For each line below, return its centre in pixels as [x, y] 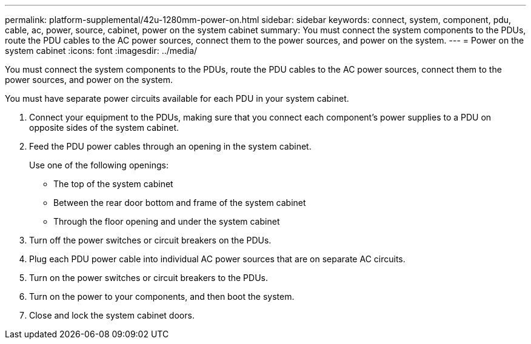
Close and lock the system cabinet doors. [112, 315]
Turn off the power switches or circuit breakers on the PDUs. [150, 240]
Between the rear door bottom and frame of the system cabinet [180, 203]
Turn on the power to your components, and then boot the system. [162, 296]
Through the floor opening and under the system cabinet [167, 221]
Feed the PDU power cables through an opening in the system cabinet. [170, 146]
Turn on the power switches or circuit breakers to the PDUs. [149, 278]
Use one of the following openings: [99, 165]
